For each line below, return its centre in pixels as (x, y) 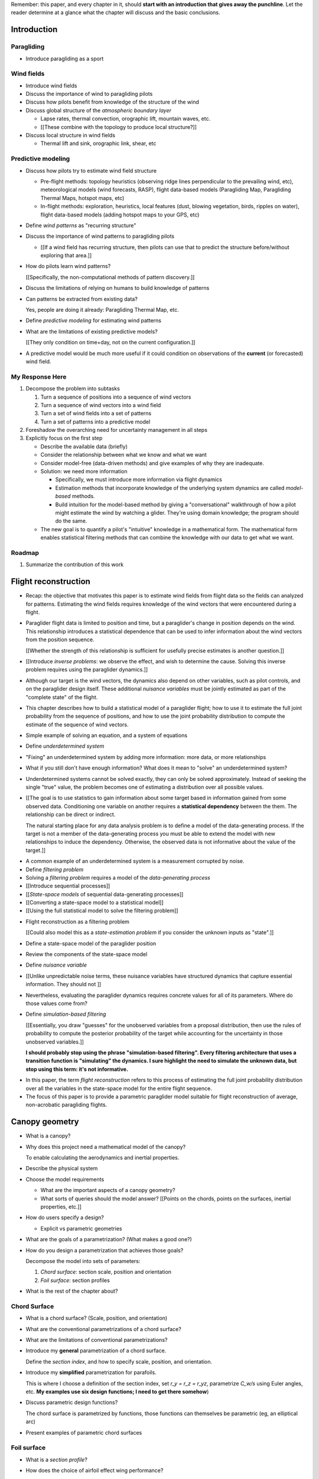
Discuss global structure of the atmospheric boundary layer (98, 110)
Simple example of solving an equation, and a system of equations (107, 735)
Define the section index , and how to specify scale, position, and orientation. (119, 1361)
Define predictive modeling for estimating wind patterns (94, 321)
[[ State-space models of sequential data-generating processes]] (105, 894)
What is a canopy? (48, 1136)
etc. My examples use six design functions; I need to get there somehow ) (117, 1391)
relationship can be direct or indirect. (71, 815)
